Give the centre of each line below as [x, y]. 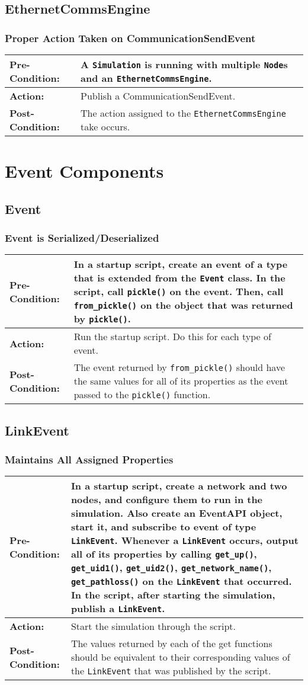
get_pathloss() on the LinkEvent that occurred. [181, 581]
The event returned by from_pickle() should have [179, 367]
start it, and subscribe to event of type [163, 527]
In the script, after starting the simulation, [173, 595]
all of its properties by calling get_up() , [164, 554]
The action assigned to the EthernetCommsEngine [183, 113]
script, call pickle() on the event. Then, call [179, 292]
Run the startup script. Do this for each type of [172, 337]
